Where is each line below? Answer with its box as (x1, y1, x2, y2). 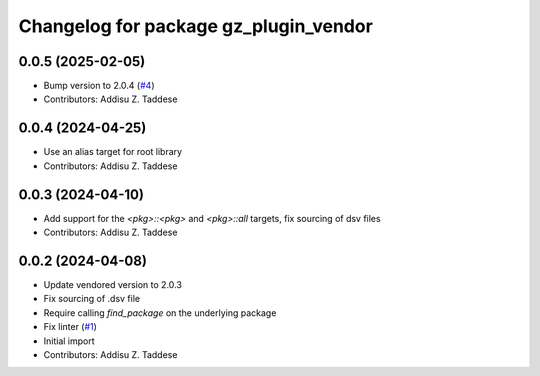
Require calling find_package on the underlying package (43, 306, 277, 319)
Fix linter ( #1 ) (43, 321, 97, 333)
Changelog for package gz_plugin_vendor (18, 15, 374, 37)
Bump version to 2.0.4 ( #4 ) (43, 80, 155, 92)
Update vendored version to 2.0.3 (43, 278, 182, 290)
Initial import (43, 335, 95, 347)
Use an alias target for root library (43, 146, 183, 158)
